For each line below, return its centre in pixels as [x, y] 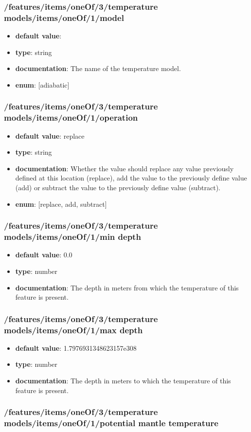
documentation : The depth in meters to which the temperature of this [123, 381]
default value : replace [50, 135]
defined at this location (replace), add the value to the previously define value [131, 178]
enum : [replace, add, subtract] [61, 204]
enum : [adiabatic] [42, 84]
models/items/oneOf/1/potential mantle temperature [111, 423]
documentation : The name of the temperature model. [98, 68]
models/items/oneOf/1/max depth [73, 330]
